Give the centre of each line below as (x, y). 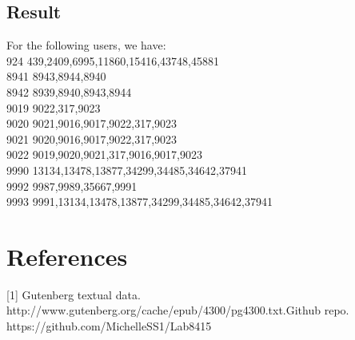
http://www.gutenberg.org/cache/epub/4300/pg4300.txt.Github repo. (178, 310)
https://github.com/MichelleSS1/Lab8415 (109, 326)
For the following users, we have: (86, 45)
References (67, 256)
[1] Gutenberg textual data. (74, 294)
